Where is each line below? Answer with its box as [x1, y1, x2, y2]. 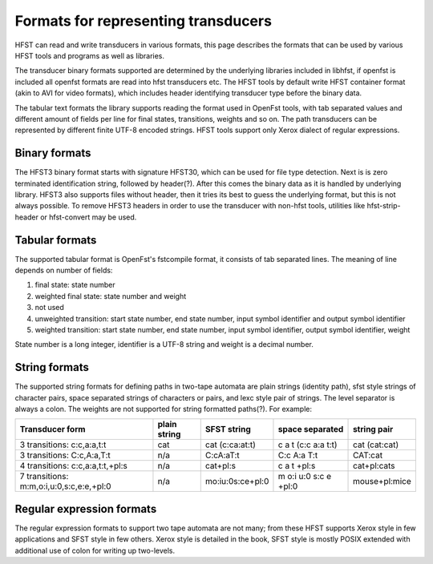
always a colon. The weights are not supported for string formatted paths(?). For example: [14, 405, 313, 414]
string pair [353, 424, 394, 435]
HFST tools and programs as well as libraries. [14, 50, 164, 60]
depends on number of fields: [14, 265, 113, 276]
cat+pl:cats [353, 461, 396, 472]
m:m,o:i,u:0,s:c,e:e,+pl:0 [19, 481, 111, 492]
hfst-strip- [366, 201, 401, 211]
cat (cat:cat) [353, 439, 399, 450]
